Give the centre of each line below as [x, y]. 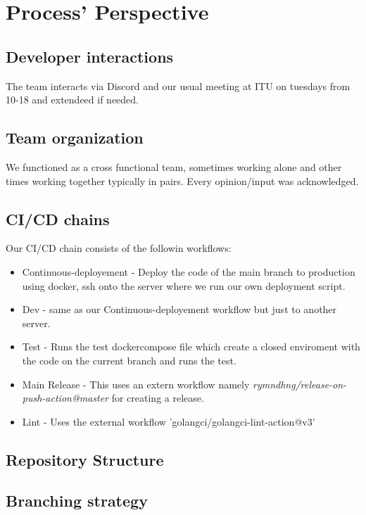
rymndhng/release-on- [300, 384]
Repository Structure [85, 459]
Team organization [75, 138]
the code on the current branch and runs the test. [129, 360]
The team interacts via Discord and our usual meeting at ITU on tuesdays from [178, 85]
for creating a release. [158, 398]
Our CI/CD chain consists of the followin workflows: [119, 248]
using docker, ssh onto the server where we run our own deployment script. [184, 285]
